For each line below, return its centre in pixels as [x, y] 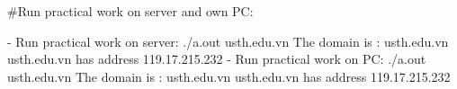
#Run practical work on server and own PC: [130, 11]
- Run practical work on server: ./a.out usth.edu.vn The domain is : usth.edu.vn [228, 41]
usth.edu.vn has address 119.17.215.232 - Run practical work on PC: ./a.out [217, 59]
